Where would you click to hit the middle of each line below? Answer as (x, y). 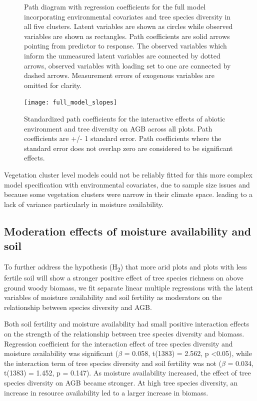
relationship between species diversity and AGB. (78, 307)
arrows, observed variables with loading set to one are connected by (127, 65)
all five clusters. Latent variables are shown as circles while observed (128, 26)
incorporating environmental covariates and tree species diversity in (127, 16)
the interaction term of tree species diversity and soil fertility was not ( (113, 363)
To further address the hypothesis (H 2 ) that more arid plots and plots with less (125, 267)
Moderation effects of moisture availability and (128, 231)
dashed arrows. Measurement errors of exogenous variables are (119, 75)
